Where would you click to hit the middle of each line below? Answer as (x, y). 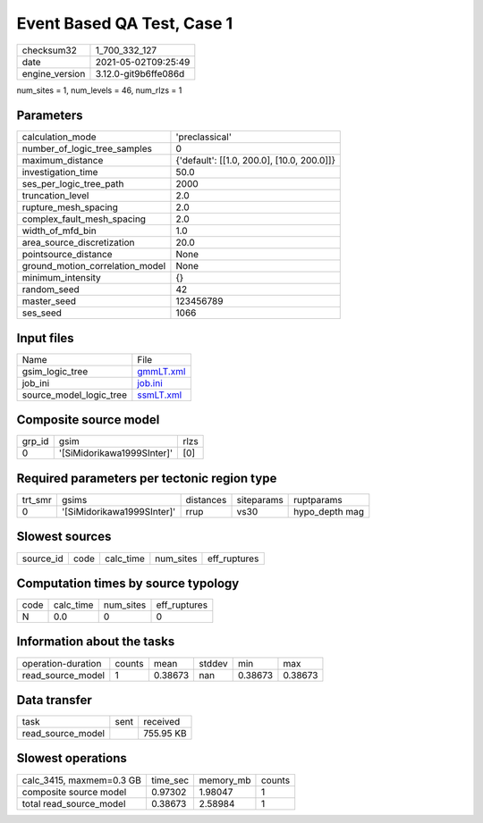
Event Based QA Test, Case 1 (125, 23)
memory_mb (225, 780)
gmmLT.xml (161, 371)
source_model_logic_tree (74, 395)
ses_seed (42, 313)
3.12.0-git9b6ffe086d (140, 73)
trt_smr (37, 500)
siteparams (260, 500)
